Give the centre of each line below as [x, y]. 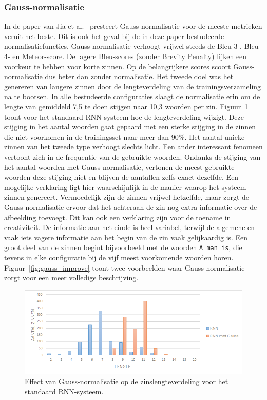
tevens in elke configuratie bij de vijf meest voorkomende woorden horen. [119, 257]
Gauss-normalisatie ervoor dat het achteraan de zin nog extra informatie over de [131, 207]
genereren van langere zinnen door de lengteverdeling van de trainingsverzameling [133, 86]
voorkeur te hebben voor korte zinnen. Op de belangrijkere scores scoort [118, 66]
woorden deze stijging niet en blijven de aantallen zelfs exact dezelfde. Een [121, 177]
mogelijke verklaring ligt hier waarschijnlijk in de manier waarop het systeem [125, 187]
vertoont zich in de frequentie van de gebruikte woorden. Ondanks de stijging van [132, 156]
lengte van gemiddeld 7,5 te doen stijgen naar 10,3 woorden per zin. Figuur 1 [126, 106]
